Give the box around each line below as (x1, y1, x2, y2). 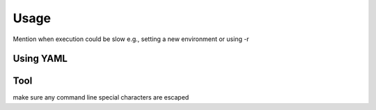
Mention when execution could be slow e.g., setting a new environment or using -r (13, 35, 250, 43)
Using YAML (13, 53, 68, 65)
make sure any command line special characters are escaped (13, 93, 189, 102)
